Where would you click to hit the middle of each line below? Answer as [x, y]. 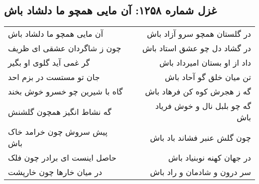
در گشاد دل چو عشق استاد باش [196, 48]
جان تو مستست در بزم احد [54, 77]
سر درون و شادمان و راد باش [200, 172]
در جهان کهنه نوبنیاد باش [209, 158]
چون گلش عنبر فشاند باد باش [200, 137]
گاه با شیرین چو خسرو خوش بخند [65, 92]
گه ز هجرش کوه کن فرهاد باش [198, 92]
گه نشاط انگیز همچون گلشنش [60, 111]
